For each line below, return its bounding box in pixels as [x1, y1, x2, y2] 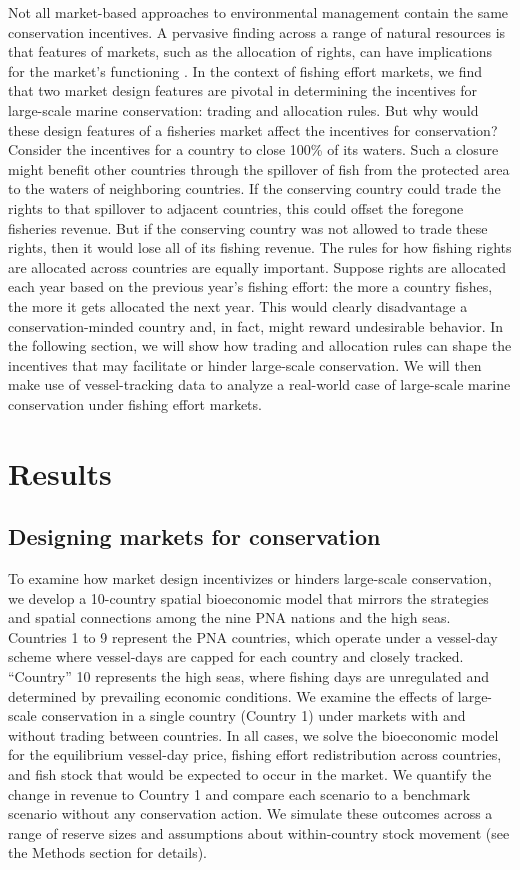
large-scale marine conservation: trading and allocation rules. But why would [8, 99, 479, 120]
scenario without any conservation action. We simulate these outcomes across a [8, 803, 493, 824]
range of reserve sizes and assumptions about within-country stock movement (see [8, 822, 510, 843]
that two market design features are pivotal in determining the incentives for [8, 80, 478, 101]
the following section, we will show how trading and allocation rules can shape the [8, 335, 512, 356]
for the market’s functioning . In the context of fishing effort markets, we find [8, 60, 483, 81]
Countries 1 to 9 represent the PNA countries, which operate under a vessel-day [8, 626, 498, 647]
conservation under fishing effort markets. [8, 393, 262, 414]
